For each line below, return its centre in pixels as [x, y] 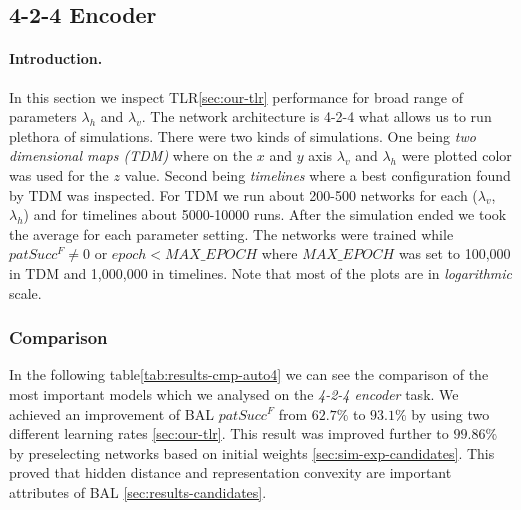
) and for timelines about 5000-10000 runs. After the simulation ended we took [265, 214]
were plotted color [456, 155]
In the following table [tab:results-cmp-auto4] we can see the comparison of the [249, 374]
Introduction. [56, 58]
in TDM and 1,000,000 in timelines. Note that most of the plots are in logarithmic [261, 272]
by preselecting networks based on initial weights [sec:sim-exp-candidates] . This [252, 452]
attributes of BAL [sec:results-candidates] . [138, 491]
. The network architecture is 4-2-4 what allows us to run [316, 116]
